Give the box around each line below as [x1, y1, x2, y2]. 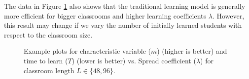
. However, [212, 10, 245, 20]
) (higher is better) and [157, 46, 227, 56]
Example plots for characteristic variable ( [24, 46, 151, 56]
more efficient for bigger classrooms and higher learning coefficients [4, 10, 207, 20]
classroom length [24, 65, 74, 75]
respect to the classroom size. [4, 29, 93, 39]
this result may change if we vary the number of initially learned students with [4, 20, 242, 30]
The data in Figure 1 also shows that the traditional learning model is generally [4, 1, 246, 11]
